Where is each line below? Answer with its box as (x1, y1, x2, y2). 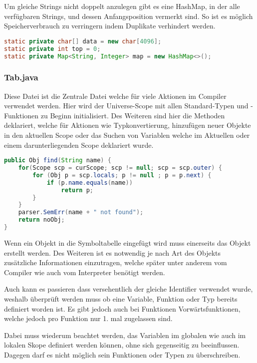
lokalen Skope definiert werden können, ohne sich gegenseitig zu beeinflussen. (4, 340, 240, 350)
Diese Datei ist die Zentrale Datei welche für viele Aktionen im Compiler (4, 90, 227, 101)
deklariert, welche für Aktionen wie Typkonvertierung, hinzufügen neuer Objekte (4, 120, 251, 130)
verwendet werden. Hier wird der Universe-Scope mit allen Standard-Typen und (4, 100, 249, 111)
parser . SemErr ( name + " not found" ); (18, 209, 144, 216)
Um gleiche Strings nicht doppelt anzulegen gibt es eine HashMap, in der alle (4, 1, 240, 11)
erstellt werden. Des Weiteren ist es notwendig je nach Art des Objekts (4, 247, 221, 258)
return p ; (61, 186, 93, 194)
